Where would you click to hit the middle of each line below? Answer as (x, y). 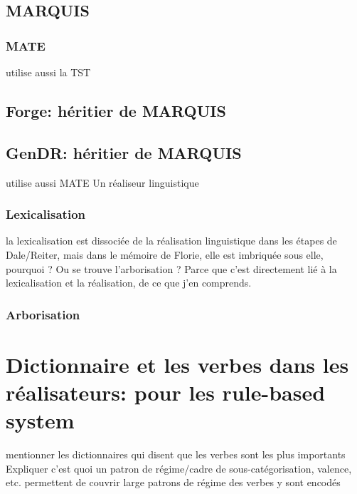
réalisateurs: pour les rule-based (166, 392)
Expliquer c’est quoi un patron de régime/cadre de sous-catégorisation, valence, (179, 468)
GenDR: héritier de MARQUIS (124, 152)
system (40, 420)
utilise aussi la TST (48, 72)
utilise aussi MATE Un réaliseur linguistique (102, 182)
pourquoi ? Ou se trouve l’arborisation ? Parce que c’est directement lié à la (171, 268)
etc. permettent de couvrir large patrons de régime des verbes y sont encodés (173, 482)
